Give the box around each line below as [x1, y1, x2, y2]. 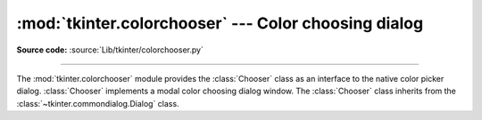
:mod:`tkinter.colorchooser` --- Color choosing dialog [16, 13, 424, 33]
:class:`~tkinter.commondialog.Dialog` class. [16, 98, 179, 108]
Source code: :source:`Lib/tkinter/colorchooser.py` [16, 44, 204, 55]
